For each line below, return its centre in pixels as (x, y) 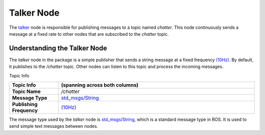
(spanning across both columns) (100, 85)
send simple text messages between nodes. (53, 126)
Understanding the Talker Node (58, 48)
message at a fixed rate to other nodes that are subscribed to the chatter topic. (89, 34)
